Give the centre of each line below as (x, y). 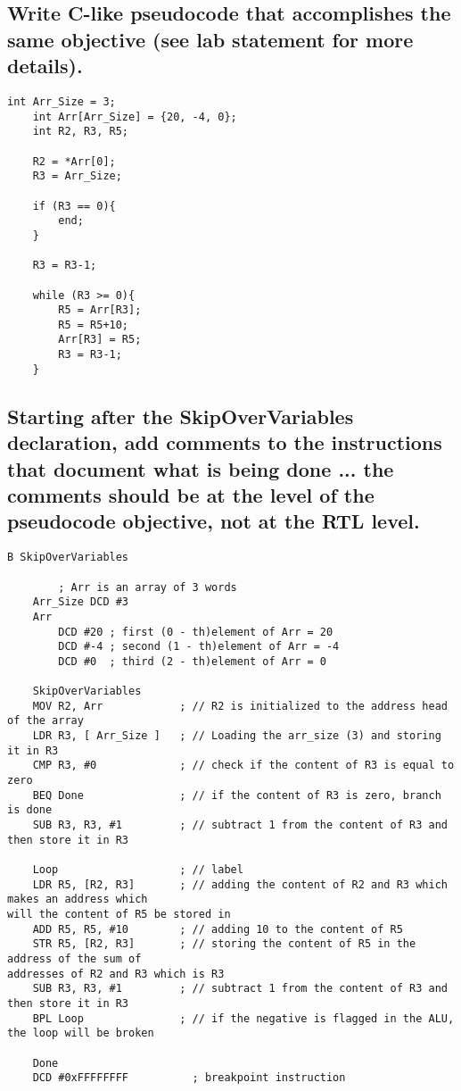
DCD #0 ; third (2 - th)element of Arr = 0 (192, 661)
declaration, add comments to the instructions (225, 442)
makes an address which (78, 899)
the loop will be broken (81, 1033)
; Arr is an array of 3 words (148, 587)
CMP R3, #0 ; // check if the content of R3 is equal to (243, 766)
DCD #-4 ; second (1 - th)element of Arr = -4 (199, 647)
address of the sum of (74, 958)
